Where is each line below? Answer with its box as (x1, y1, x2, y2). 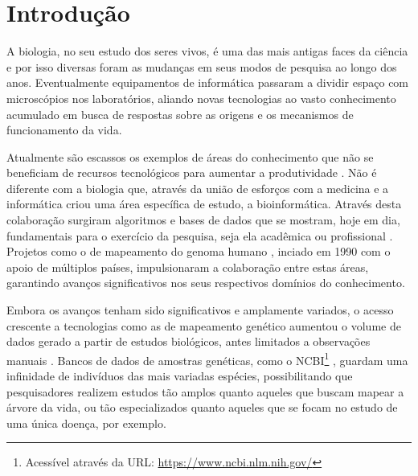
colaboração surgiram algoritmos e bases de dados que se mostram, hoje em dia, (6, 211, 400, 228)
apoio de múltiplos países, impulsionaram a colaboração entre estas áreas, (6, 258, 369, 275)
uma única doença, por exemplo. (6, 414, 166, 431)
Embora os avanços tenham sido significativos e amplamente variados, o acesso (6, 302, 394, 318)
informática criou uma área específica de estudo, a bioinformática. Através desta (6, 195, 402, 212)
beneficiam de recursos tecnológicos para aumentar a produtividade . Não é (6, 164, 377, 181)
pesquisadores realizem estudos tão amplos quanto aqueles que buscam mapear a (6, 383, 404, 400)
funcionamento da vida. (6, 121, 122, 138)
